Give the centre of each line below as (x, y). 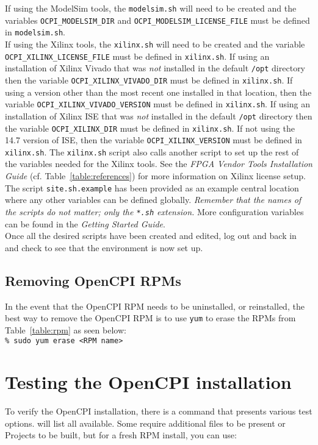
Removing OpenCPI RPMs (93, 280)
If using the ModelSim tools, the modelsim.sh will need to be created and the (151, 8)
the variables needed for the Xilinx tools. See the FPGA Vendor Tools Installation (159, 164)
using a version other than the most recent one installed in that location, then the (158, 92)
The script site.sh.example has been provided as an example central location (152, 187)
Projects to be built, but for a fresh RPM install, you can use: (121, 435)
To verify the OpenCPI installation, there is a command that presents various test (159, 411)
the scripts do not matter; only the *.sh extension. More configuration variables (154, 211)
